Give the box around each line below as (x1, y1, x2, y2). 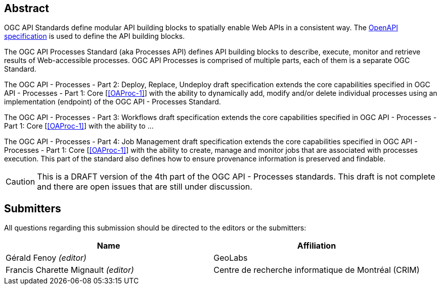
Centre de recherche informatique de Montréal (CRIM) (213, 265, 420, 275)
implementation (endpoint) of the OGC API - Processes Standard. (4, 97, 221, 106)
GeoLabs (213, 253, 248, 263)
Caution (6, 177, 35, 187)
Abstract (4, 2, 49, 15)
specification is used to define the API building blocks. (4, 32, 185, 41)
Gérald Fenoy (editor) (6, 253, 86, 263)
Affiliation (297, 241, 336, 251)
